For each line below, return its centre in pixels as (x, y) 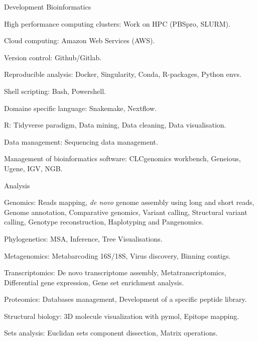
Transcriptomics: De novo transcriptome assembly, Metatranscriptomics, (115, 272)
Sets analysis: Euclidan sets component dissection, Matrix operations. (111, 333)
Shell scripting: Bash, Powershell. (55, 91)
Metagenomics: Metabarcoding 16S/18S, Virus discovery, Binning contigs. (117, 255)
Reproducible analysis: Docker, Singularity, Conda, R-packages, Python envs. (123, 74)
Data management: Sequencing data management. (81, 141)
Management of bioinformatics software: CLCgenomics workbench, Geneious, (122, 158)
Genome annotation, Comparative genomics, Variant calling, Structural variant (126, 212)
